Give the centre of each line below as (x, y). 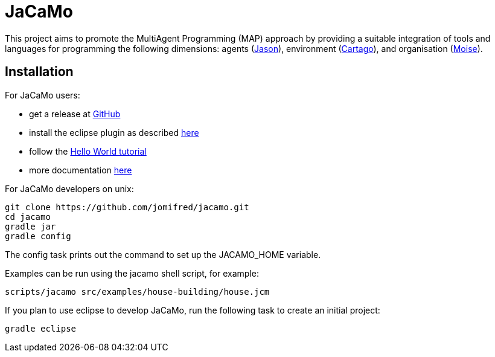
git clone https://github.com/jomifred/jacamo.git (127, 207)
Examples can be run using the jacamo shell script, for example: (132, 273)
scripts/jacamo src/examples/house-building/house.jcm (137, 291)
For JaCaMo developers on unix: (69, 188)
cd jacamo (28, 217)
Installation (39, 72)
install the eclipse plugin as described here (114, 132)
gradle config (38, 236)
